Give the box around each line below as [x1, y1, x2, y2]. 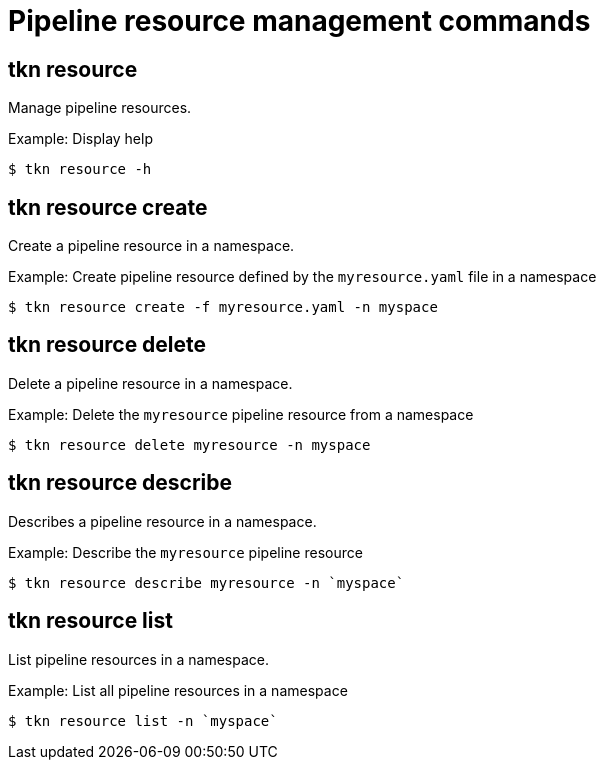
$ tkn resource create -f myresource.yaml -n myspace [8, 299, 438, 316]
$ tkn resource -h [8, 161, 152, 178]
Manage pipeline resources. [8, 99, 192, 117]
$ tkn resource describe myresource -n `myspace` [8, 574, 405, 591]
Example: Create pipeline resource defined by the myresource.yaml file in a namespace [8, 268, 597, 286]
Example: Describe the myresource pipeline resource [8, 543, 363, 561]
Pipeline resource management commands [8, 4, 591, 38]
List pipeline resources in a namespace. [8, 650, 269, 668]
